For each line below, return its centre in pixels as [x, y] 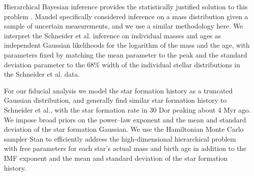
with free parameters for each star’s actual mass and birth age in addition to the [125, 148]
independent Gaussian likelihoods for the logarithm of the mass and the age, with [127, 45]
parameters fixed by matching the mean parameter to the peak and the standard [126, 54]
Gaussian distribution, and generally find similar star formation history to [115, 100]
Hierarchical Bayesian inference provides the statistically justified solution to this [126, 6]
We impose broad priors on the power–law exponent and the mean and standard [125, 119]
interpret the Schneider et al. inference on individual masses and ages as [113, 35]
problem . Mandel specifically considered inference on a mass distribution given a [126, 16]
